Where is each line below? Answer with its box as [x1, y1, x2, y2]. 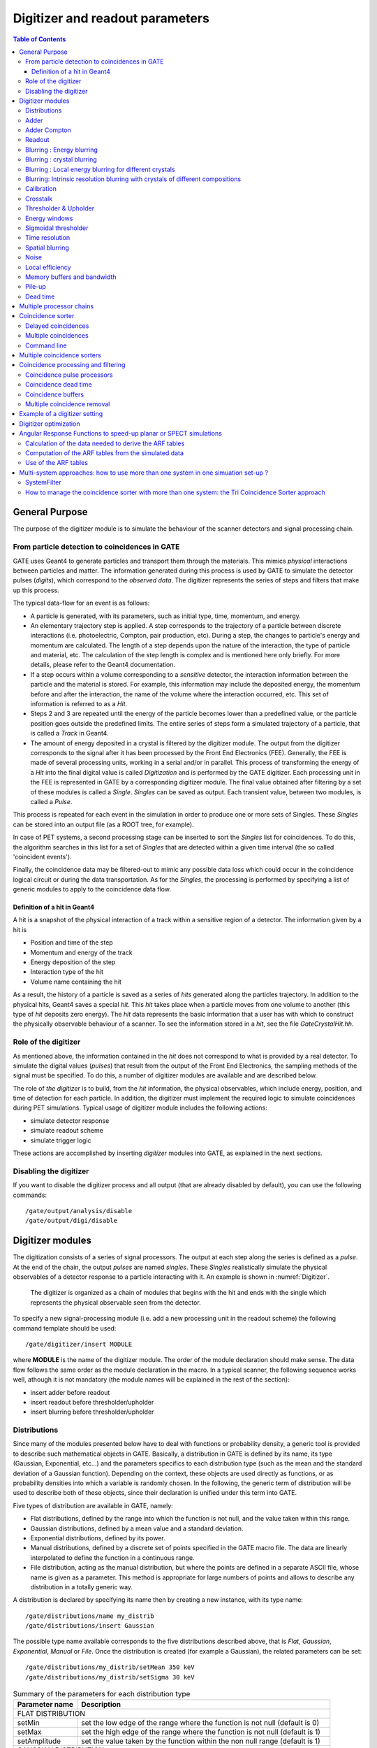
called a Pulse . [30, 797, 73, 805]
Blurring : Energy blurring [25, 145, 98, 154]
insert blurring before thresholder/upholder [30, 1407, 154, 1416]
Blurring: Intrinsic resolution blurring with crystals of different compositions [25, 175, 241, 183]
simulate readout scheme [30, 1126, 104, 1135]
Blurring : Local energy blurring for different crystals [25, 165, 175, 173]
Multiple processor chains [19, 302, 94, 310]
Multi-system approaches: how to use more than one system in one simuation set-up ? [19, 468, 269, 477]
